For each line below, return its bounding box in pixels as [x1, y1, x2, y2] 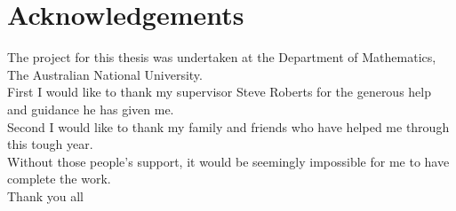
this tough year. [7, 135, 93, 153]
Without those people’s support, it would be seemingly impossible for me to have [7, 152, 450, 170]
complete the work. [7, 169, 111, 188]
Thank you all [7, 186, 84, 205]
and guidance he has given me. [7, 99, 174, 118]
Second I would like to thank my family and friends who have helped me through [7, 117, 450, 136]
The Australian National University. [7, 65, 203, 83]
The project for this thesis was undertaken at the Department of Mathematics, [7, 48, 436, 66]
